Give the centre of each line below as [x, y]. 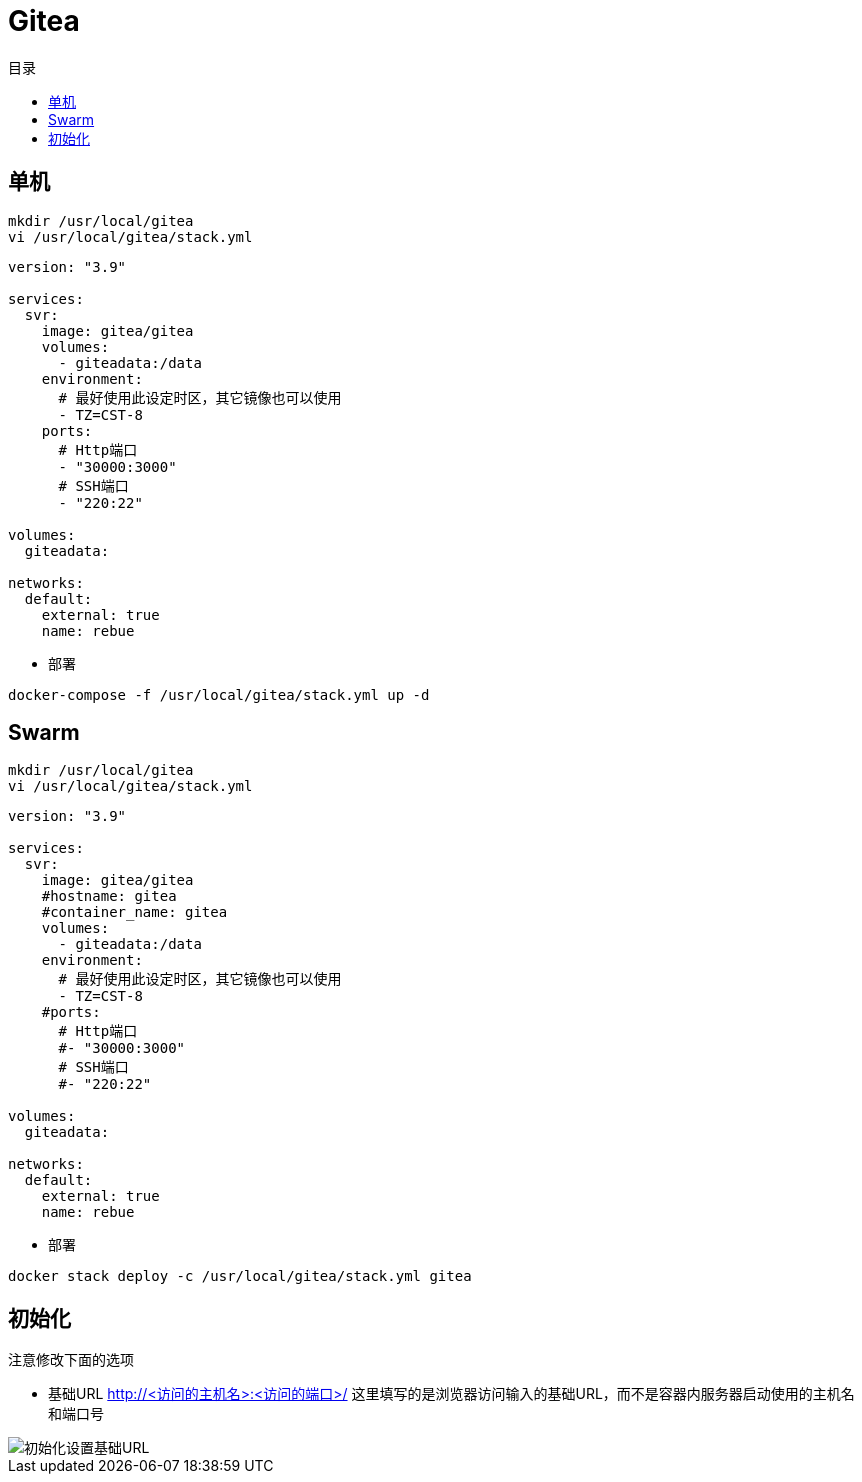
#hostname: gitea [109, 896]
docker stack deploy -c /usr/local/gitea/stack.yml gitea [240, 1276]
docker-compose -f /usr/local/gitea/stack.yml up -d [219, 694]
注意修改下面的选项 [71, 1360]
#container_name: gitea [134, 912]
